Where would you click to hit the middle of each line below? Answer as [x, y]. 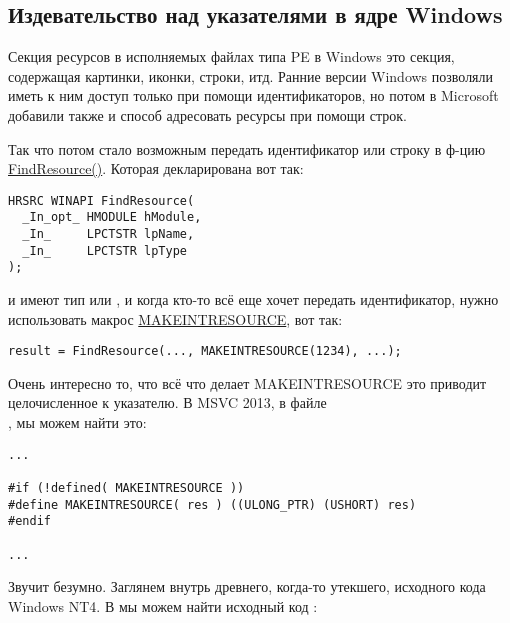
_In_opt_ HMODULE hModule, [112, 217]
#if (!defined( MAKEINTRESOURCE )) [126, 487]
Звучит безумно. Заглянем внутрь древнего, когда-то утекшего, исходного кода [247, 586]
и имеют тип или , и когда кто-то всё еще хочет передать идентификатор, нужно [253, 299]
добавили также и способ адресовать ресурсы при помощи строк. [207, 114]
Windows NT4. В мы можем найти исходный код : [163, 605]
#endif [29, 521]
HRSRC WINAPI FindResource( [101, 200]
